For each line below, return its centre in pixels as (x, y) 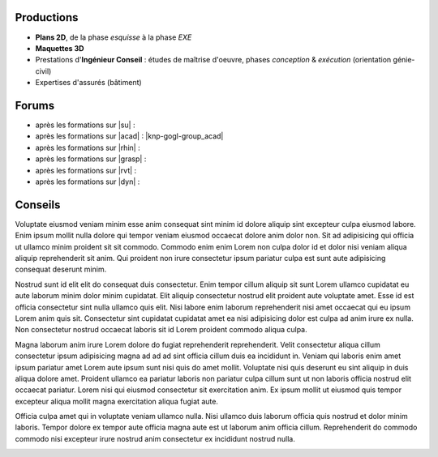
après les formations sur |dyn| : (88, 182)
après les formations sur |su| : (85, 125)
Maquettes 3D (60, 48)
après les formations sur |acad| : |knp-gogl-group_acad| (129, 136)
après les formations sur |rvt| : (86, 170)
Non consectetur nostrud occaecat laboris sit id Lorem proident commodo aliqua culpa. (161, 330)
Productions (47, 17)
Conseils (38, 205)
